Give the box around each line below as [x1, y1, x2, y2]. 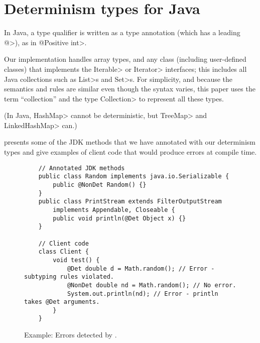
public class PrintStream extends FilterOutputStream [38, 198, 222, 205]
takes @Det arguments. [24, 298, 100, 306]
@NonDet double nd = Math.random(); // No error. [67, 281, 236, 289]
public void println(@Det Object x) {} [53, 214, 186, 222]
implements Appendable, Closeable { [53, 206, 175, 213]
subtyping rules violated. [24, 273, 114, 281]
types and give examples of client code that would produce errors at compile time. [4, 147, 257, 157]
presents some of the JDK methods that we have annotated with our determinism [4, 137, 255, 147]
